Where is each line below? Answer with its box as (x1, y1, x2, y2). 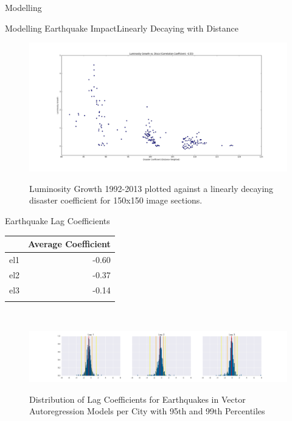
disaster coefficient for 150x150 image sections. (29, 194, 203, 207)
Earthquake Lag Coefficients (5, 214, 110, 227)
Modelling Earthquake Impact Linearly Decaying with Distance (5, 21, 239, 34)
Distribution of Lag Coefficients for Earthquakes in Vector (29, 392, 246, 405)
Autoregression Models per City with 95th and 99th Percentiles (29, 405, 265, 417)
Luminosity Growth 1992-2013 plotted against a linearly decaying (29, 182, 274, 194)
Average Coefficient (28, 238, 111, 250)
